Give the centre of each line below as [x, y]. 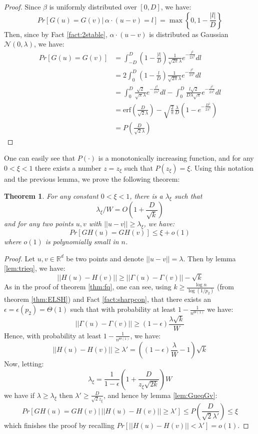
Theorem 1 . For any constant [51, 195]
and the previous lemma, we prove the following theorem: [92, 179]
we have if [19, 395]
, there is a [146, 195]
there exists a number [68, 168]
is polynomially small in [82, 242]
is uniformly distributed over [93, 7]
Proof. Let [19, 258]
